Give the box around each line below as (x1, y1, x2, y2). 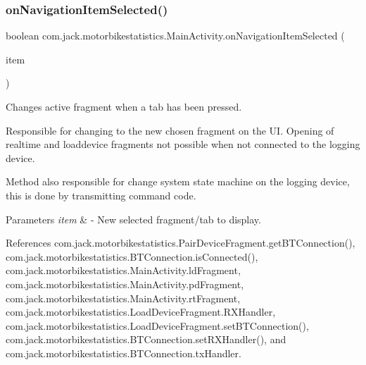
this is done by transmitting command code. (6, 187, 196, 202)
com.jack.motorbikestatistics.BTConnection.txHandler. (6, 345, 241, 360)
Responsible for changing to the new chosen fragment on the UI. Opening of (6, 123, 334, 137)
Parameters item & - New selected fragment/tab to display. (6, 211, 261, 226)
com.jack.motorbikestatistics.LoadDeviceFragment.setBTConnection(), (6, 318, 309, 333)
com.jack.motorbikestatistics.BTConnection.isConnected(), (6, 249, 258, 264)
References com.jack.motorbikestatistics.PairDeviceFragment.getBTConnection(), (6, 235, 355, 250)
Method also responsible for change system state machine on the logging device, (6, 174, 350, 189)
